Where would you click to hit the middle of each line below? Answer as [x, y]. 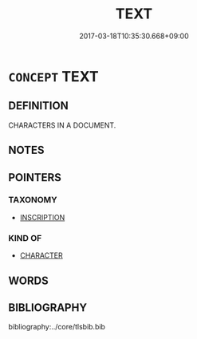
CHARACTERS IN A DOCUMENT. [62, 125]
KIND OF [25, 238]
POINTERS [35, 177]
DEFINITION [39, 106]
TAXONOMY [33, 200]
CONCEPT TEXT [53, 76]
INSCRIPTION [42, 217]
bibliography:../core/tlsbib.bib [57, 327]
